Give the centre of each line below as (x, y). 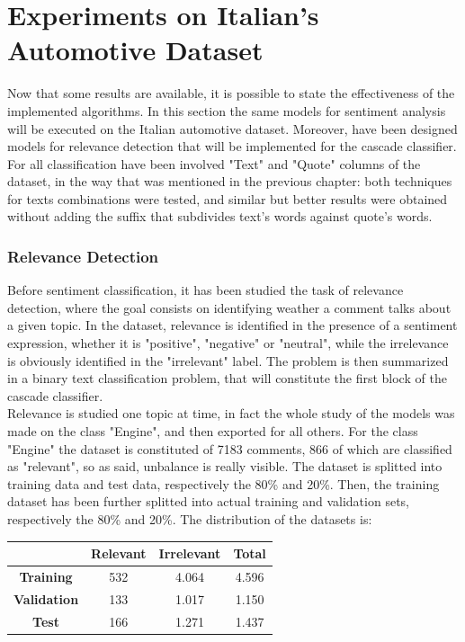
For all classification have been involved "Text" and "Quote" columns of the (214, 163)
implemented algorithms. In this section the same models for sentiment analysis (227, 110)
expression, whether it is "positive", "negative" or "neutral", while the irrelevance (228, 343)
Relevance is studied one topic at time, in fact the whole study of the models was (231, 413)
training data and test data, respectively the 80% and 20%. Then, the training (224, 483)
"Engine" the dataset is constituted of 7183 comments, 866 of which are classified (230, 448)
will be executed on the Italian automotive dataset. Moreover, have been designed (232, 128)
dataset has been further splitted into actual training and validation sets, (208, 501)
